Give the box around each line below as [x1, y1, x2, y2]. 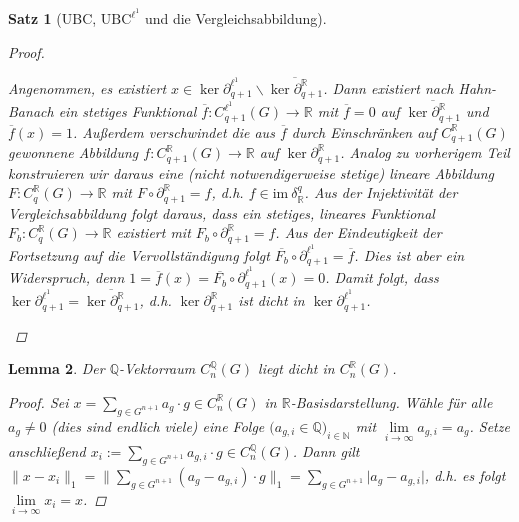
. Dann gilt [292, 441, 360, 461]
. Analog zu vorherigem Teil [340, 142, 510, 163]
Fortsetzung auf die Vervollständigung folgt [8, 244, 270, 265]
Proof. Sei [8, 391, 69, 412]
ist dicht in [238, 290, 305, 311]
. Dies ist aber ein [354, 244, 465, 265]
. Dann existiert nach [323, 77, 454, 98]
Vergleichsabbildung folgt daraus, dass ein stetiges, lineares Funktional [8, 202, 435, 223]
